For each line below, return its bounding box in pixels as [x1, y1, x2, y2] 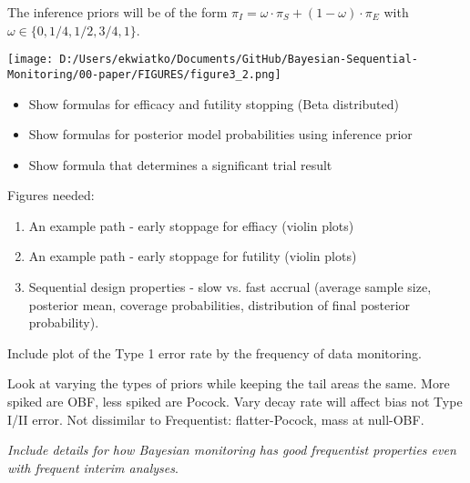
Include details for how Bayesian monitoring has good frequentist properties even [7, 440, 456, 459]
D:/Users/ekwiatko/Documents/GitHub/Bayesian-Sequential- [59, 53, 419, 66]
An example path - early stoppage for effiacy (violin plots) [28, 216, 354, 235]
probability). [28, 313, 99, 332]
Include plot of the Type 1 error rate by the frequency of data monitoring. [7, 343, 422, 362]
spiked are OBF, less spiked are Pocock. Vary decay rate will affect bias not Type [7, 392, 463, 411]
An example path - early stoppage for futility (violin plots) [28, 247, 357, 266]
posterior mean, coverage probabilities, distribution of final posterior [28, 295, 411, 314]
